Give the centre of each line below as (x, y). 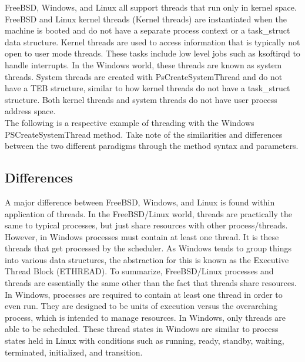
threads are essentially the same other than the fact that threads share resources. (151, 283)
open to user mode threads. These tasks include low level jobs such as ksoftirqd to (152, 53)
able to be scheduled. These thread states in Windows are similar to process (142, 329)
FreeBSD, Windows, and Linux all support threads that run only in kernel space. (151, 7)
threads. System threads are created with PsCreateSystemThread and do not (144, 76)
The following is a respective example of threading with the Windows (130, 122)
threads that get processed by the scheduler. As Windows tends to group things (148, 248)
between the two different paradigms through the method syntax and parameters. (152, 146)
